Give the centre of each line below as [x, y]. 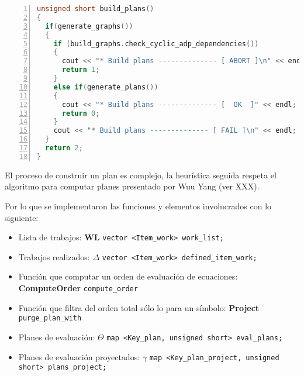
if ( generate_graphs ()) [89, 26]
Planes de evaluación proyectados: [79, 356]
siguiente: [22, 217]
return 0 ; [81, 113]
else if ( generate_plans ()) [106, 87]
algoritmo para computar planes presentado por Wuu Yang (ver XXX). [132, 186]
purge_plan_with [50, 318]
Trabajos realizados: [54, 256]
